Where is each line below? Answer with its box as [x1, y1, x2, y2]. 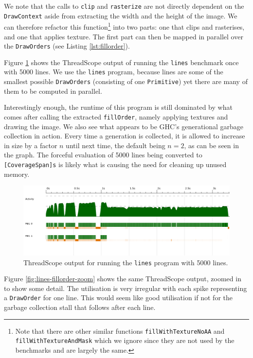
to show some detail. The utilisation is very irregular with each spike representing [4, 283, 247, 293]
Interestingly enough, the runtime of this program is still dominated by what [4, 102, 233, 112]
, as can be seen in [184, 140, 239, 150]
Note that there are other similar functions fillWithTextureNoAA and [15, 325, 225, 336]
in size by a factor [4, 140, 57, 150]
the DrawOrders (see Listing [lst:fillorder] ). [4, 41, 130, 51]
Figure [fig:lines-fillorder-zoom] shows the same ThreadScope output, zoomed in [4, 273, 241, 284]
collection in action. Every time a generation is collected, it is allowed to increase [4, 131, 245, 141]
